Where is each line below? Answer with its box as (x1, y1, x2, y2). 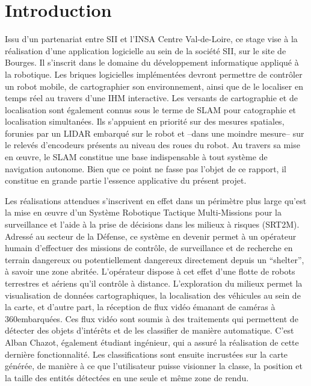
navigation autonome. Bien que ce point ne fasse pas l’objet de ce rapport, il (5, 162, 286, 175)
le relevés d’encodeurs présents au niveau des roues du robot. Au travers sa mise (5, 139, 300, 151)
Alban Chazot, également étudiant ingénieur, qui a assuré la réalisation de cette (5, 335, 299, 348)
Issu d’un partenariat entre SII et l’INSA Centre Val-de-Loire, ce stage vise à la (5, 33, 298, 45)
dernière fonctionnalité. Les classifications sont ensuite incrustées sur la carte (5, 347, 288, 360)
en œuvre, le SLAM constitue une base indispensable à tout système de (5, 151, 268, 163)
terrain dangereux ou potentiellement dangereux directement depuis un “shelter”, (5, 253, 304, 266)
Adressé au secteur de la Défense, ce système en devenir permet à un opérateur (5, 229, 297, 242)
